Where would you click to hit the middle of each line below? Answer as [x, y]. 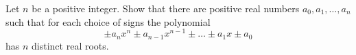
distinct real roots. [70, 45]
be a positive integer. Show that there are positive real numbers [166, 8]
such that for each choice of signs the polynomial [108, 21]
